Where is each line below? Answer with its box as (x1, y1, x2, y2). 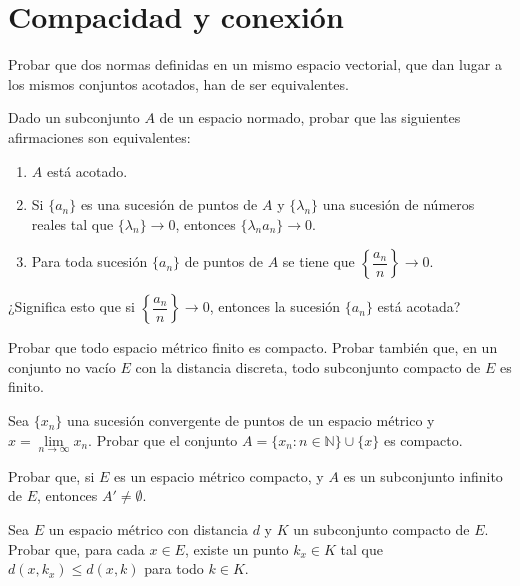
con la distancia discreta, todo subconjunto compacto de (135, 356, 481, 377)
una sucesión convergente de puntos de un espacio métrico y (67, 410, 435, 431)
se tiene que (282, 251, 355, 272)
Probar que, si (8, 465, 95, 486)
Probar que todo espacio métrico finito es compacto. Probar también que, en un (8, 337, 498, 358)
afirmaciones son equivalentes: (8, 126, 191, 147)
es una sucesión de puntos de (80, 194, 258, 215)
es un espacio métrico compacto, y (113, 465, 324, 486)
